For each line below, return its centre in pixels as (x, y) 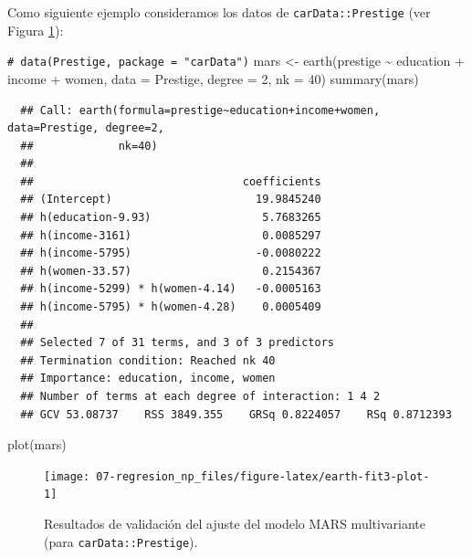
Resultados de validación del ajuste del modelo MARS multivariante (235, 524)
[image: (67, 476)
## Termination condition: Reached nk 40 (148, 360)
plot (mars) (37, 444)
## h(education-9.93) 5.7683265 (171, 218)
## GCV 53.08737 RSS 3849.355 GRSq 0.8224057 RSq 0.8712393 (236, 414)
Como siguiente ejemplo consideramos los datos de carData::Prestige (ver (219, 12)
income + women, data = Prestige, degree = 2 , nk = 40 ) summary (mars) (213, 78)
